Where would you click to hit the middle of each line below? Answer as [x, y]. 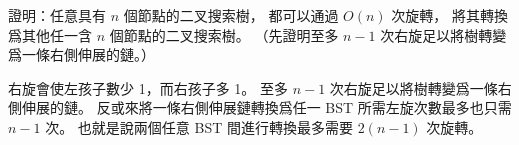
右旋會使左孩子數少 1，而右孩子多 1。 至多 [148, 87]
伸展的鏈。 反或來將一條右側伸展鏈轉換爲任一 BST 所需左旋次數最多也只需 [266, 107]
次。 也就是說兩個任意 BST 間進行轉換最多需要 [199, 126]
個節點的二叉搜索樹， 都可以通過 [231, 15]
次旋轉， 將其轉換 [449, 15]
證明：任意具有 [57, 15]
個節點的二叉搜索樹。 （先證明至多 [224, 34]
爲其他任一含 [50, 34]
